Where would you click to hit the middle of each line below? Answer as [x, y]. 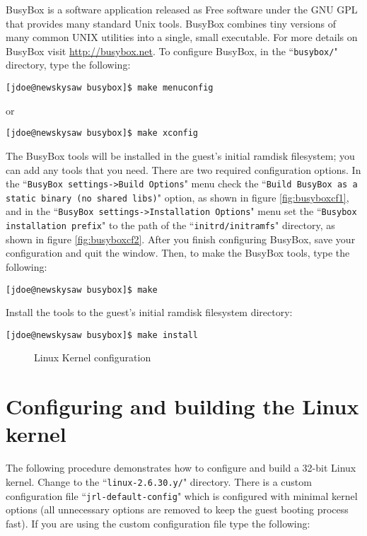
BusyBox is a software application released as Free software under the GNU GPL [182, 9]
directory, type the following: [68, 65]
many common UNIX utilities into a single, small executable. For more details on [182, 37]
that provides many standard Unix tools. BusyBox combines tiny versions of [171, 23]
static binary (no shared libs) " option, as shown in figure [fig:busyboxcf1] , [177, 197]
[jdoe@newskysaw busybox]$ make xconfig [102, 133]
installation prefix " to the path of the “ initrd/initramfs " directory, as [170, 225]
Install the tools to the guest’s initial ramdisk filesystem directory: [149, 312]
